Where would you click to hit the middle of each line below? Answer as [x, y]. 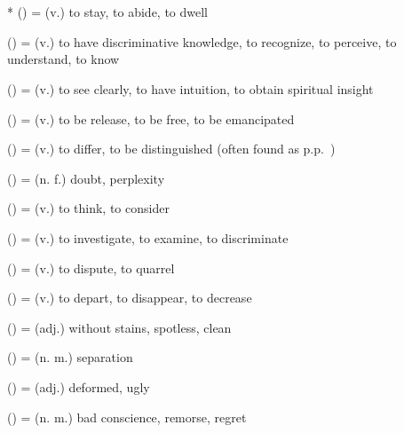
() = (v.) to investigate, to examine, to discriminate [148, 237]
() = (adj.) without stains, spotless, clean [119, 327]
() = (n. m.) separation [70, 357]
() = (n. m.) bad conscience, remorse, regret [127, 417]
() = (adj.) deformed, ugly [79, 386]
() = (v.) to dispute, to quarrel [91, 268]
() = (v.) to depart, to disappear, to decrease [130, 298]
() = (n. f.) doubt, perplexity [86, 178]
